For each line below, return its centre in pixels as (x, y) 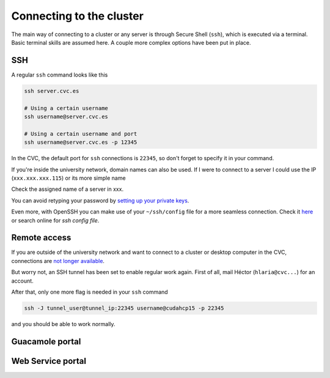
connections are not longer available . (58, 261)
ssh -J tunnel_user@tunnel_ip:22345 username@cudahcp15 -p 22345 (124, 308)
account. (22, 281)
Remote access (41, 238)
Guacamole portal (46, 342)
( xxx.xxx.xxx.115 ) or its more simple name (68, 178)
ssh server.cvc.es (52, 91)
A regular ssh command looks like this (60, 75)
